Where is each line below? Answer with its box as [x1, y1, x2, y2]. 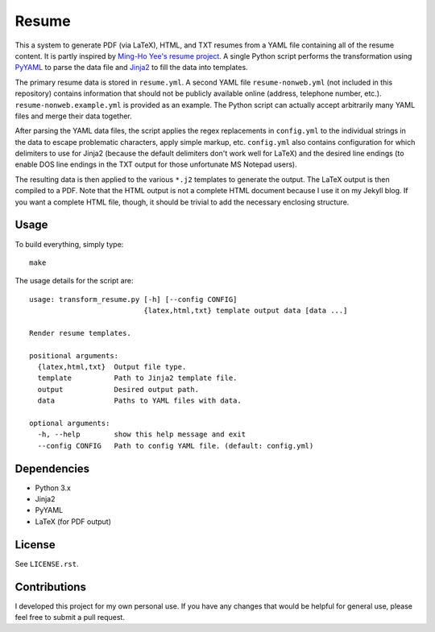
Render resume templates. [29, 328, 132, 337]
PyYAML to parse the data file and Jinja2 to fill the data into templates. [14, 63, 249, 72]
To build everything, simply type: [14, 239, 124, 249]
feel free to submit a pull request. [14, 613, 125, 622]
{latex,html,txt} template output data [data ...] [143, 306, 348, 316]
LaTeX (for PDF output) [35, 516, 112, 527]
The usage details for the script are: [14, 276, 134, 286]
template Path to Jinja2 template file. [37, 374, 238, 382]
